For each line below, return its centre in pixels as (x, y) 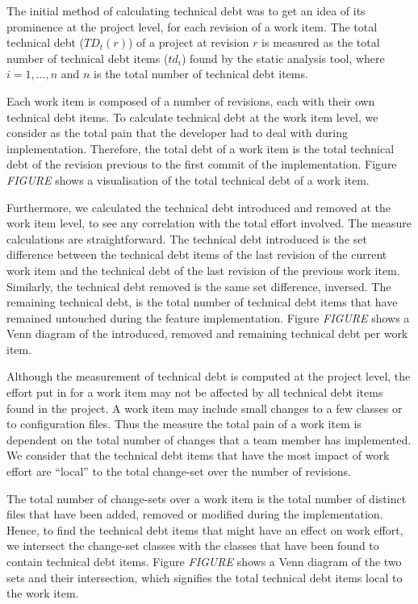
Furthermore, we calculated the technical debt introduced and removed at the (199, 207)
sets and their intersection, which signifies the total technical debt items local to (205, 577)
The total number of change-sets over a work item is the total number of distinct (207, 498)
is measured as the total (321, 42)
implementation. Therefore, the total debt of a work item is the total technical (201, 148)
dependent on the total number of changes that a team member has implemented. (209, 439)
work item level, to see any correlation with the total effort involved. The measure (209, 223)
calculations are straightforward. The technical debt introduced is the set (187, 238)
